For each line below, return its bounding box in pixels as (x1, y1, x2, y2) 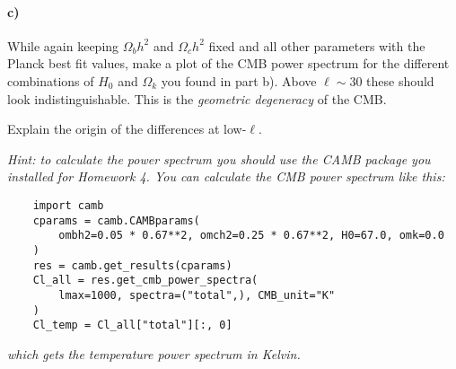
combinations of (7, 71, 94, 90)
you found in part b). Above (161, 71, 317, 90)
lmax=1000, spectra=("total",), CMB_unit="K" (58, 288, 336, 302)
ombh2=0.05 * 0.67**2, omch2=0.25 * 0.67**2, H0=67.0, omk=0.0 (58, 229, 444, 242)
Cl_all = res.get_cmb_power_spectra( (32, 274, 259, 287)
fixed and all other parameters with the (208, 36, 425, 55)
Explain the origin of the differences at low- (7, 119, 247, 138)
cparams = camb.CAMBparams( (32, 214, 200, 227)
